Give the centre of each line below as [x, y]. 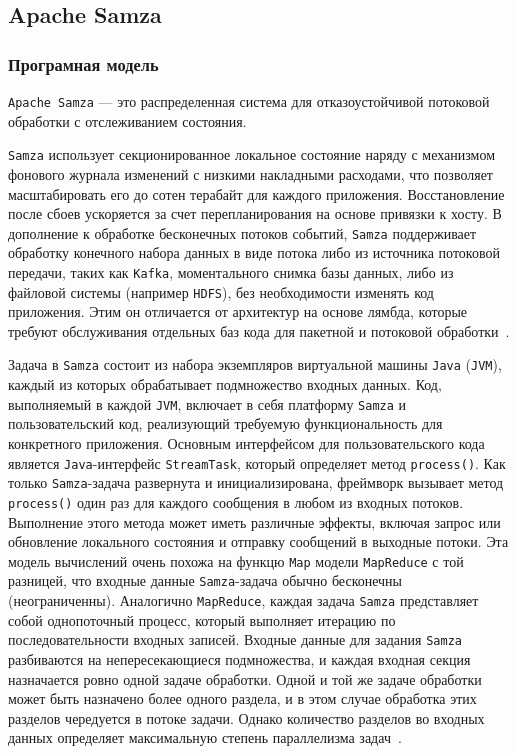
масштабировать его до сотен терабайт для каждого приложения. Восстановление [256, 193]
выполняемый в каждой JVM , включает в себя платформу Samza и [207, 403]
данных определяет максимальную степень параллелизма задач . [205, 737]
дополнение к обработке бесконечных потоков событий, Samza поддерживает [242, 232]
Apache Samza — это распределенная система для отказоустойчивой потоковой [249, 101]
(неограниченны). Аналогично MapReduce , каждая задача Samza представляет [243, 600]
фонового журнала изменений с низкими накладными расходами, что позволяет [250, 173]
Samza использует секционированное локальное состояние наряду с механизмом [251, 154]
